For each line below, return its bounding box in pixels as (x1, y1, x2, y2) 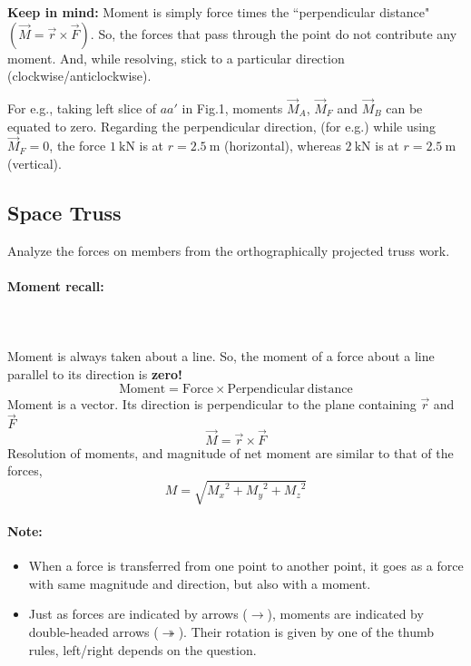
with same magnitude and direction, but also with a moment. (28, 573, 371, 593)
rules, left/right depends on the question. (28, 640, 257, 659)
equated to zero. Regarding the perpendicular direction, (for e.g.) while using (7, 116, 436, 135)
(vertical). (7, 154, 62, 172)
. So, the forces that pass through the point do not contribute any (90, 24, 457, 43)
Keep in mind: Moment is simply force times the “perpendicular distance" (7, 3, 430, 21)
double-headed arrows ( (28, 622, 159, 641)
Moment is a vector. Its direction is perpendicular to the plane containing (7, 394, 417, 413)
